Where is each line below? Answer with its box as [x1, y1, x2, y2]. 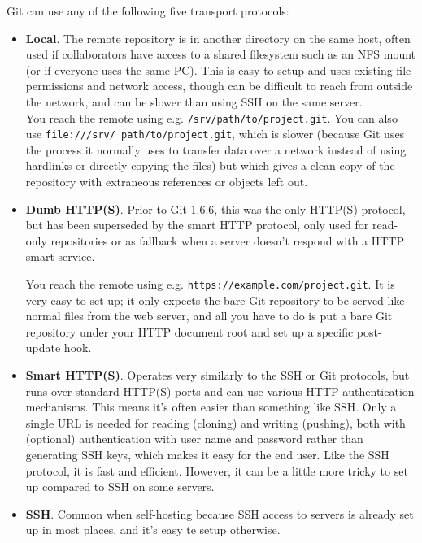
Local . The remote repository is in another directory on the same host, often [25, 29, 411, 46]
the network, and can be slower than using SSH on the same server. [25, 93, 363, 110]
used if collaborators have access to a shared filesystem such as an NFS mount [25, 46, 416, 63]
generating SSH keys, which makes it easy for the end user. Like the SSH [25, 446, 389, 463]
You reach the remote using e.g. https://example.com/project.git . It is [25, 276, 395, 293]
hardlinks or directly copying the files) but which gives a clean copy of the [25, 157, 395, 174]
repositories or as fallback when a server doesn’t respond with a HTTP [50, 232, 405, 249]
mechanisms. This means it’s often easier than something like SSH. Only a [25, 398, 397, 415]
